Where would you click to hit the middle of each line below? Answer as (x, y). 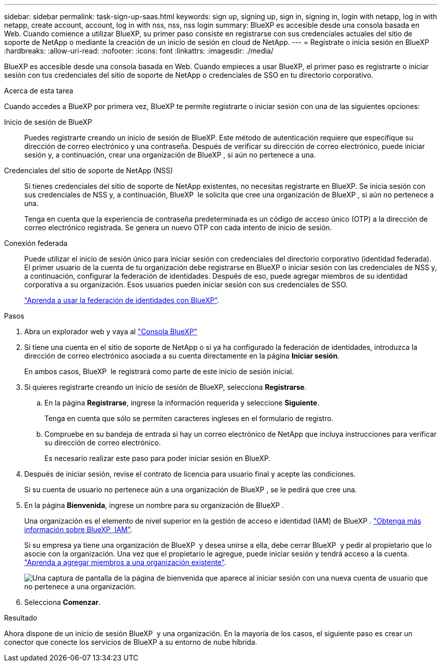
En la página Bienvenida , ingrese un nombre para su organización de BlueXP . (154, 505)
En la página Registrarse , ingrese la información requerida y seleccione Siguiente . (182, 403)
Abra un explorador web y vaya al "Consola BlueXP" (111, 331)
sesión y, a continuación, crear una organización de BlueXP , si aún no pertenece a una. (170, 155)
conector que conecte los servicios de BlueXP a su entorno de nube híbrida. (131, 642)
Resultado (21, 618)
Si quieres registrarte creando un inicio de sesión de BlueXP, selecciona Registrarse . (165, 387)
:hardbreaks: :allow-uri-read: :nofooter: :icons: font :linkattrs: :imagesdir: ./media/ (139, 51)
